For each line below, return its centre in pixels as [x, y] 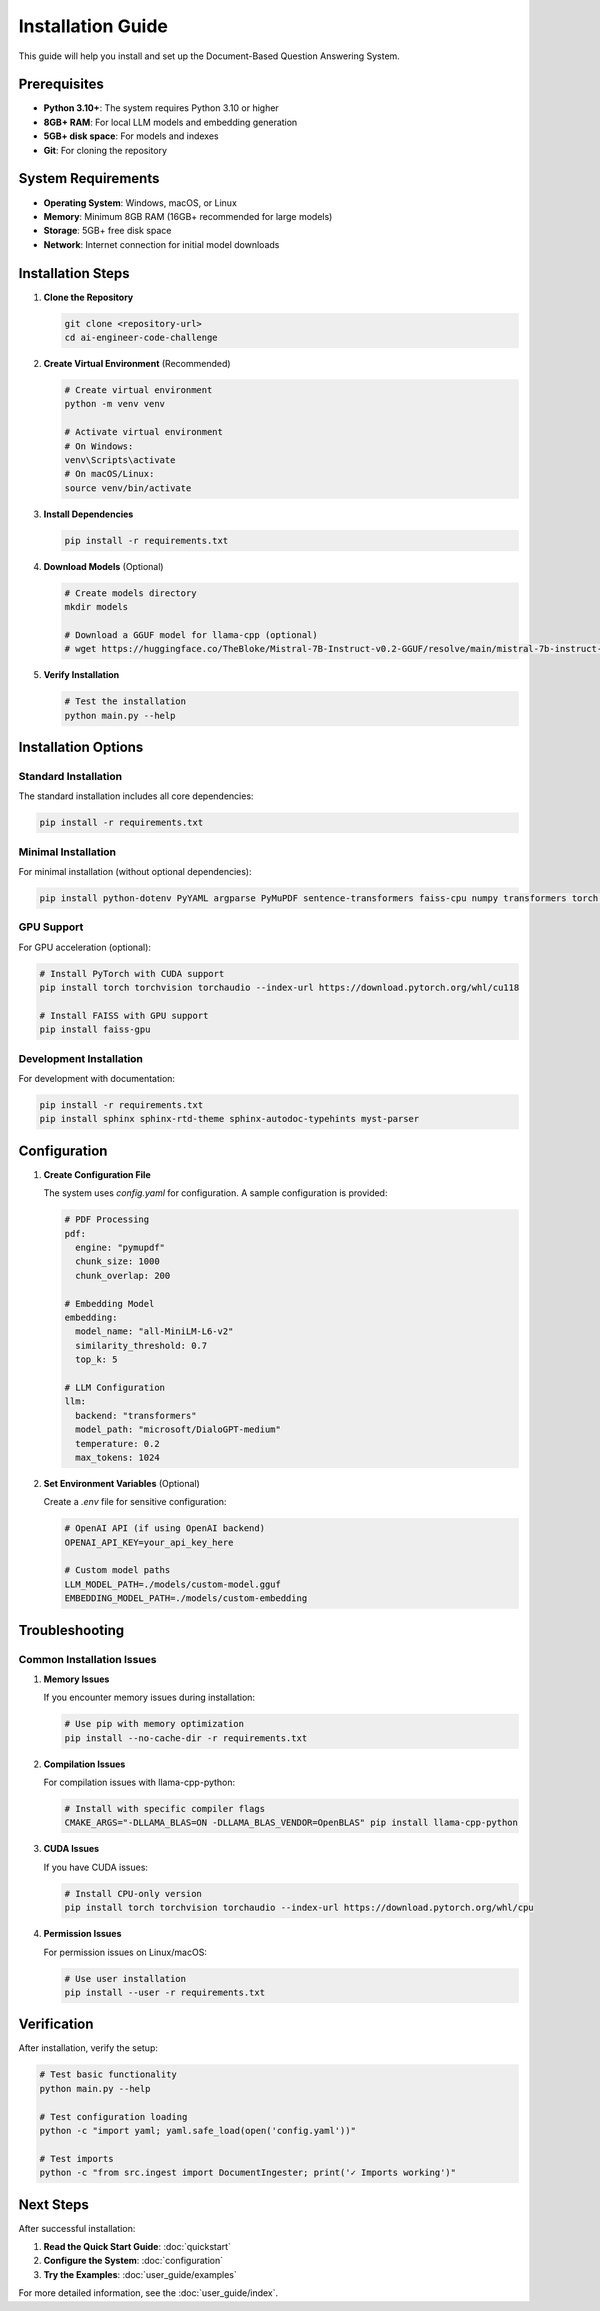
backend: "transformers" [136, 1415]
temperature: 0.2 [117, 1443]
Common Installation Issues [87, 1659]
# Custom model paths [117, 1570]
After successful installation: [77, 2228]
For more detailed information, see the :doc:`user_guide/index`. [148, 2293]
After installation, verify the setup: [88, 2048]
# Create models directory [130, 593]
